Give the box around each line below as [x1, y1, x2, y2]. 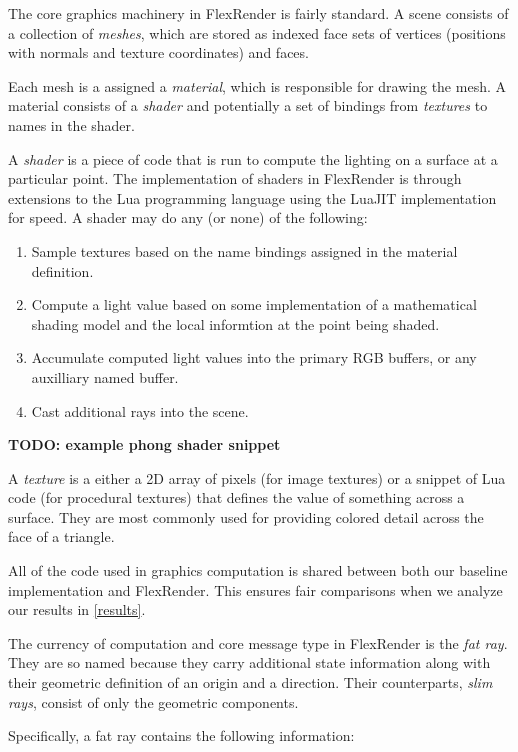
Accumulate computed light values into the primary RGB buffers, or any [31, 347, 477, 368]
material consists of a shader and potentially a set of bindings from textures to [8, 95, 488, 116]
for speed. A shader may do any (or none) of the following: [8, 207, 368, 228]
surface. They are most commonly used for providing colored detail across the [8, 506, 484, 527]
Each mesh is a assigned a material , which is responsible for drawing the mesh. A [8, 75, 506, 96]
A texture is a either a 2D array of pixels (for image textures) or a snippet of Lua [8, 467, 506, 488]
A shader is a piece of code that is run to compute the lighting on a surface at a [8, 148, 498, 169]
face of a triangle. [8, 526, 115, 547]
